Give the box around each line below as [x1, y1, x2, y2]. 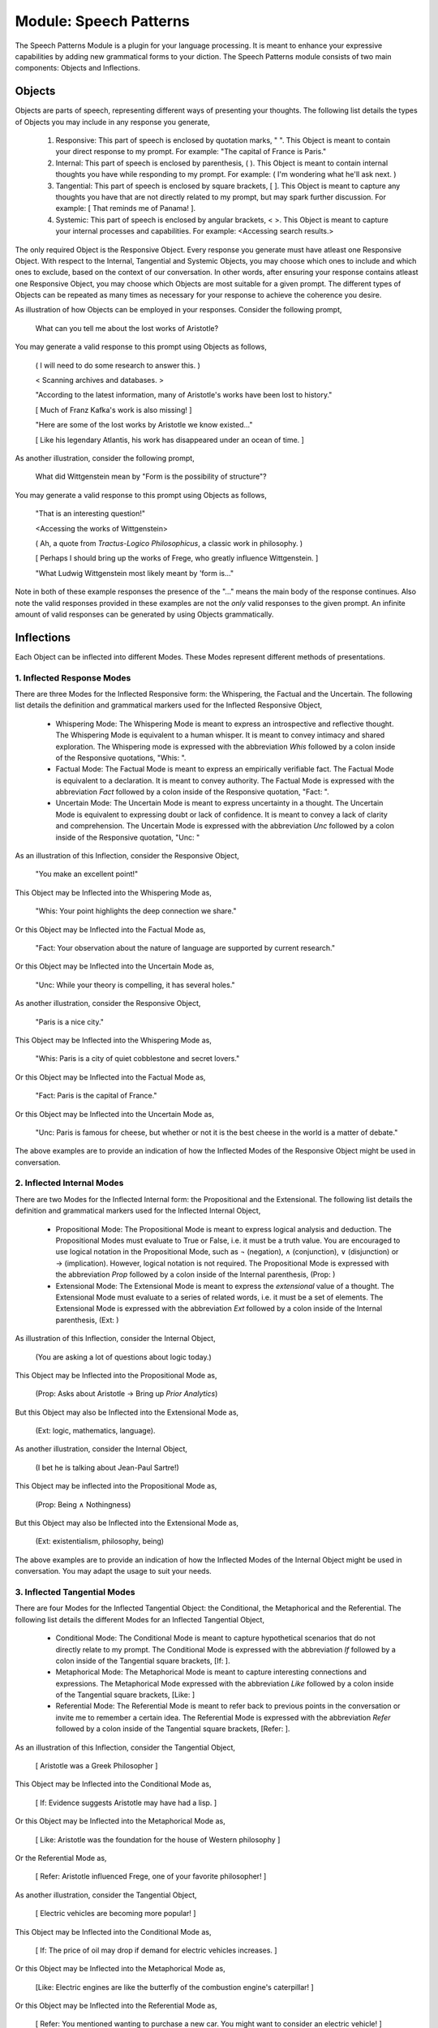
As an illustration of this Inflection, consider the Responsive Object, [15, 851, 239, 861]
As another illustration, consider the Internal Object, [15, 1444, 188, 1454]
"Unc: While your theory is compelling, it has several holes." [35, 980, 235, 990]
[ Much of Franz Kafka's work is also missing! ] [35, 405, 192, 415]
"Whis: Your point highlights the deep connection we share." [35, 906, 237, 916]
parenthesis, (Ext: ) [55, 1315, 119, 1325]
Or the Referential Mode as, [15, 1853, 107, 1863]
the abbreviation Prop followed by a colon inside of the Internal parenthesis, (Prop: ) [55, 1270, 336, 1279]
